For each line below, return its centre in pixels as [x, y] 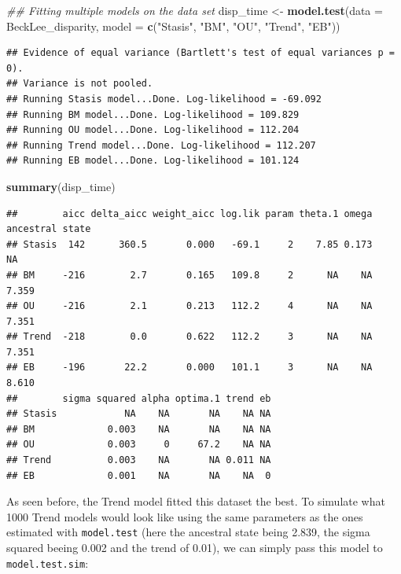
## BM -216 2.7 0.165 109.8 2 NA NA [189, 275]
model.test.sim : [48, 563]
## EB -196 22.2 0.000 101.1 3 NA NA [189, 368]
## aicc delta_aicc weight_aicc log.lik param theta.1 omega [189, 213]
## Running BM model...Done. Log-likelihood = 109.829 [153, 114]
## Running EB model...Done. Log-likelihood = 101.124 [153, 161]
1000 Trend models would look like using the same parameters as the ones [185, 516]
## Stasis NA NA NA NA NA [139, 414]
